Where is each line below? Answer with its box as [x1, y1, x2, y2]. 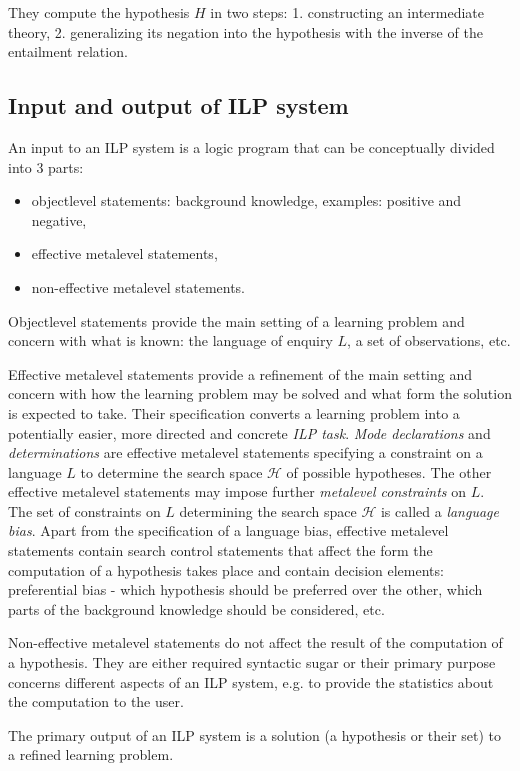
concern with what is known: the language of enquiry [8, 330, 333, 351]
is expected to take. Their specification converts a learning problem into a [8, 402, 460, 423]
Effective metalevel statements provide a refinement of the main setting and [8, 363, 473, 384]
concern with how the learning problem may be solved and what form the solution [8, 383, 512, 404]
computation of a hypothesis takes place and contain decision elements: [8, 559, 444, 580]
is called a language [380, 500, 499, 521]
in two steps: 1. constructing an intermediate [210, 2, 485, 22]
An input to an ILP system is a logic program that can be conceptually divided [8, 136, 495, 157]
